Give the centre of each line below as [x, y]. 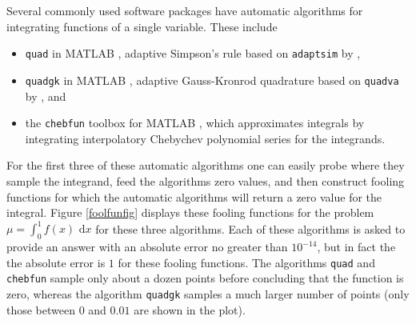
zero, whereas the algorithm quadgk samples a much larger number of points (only [208, 293]
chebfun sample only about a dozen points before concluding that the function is [205, 278]
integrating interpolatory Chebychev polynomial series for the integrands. [205, 138]
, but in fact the [356, 247]
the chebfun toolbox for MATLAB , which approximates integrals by [195, 123]
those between [41, 309]
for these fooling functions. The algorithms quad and [246, 262]
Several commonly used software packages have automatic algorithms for [185, 10]
